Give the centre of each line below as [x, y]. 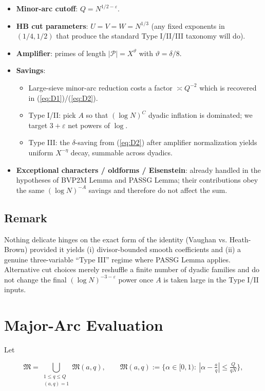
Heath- [240, 239]
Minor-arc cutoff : [47, 8]
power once [136, 279]
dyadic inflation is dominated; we [200, 115]
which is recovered [228, 87]
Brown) [16, 249]
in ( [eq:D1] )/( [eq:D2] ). [63, 97]
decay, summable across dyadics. [121, 152]
